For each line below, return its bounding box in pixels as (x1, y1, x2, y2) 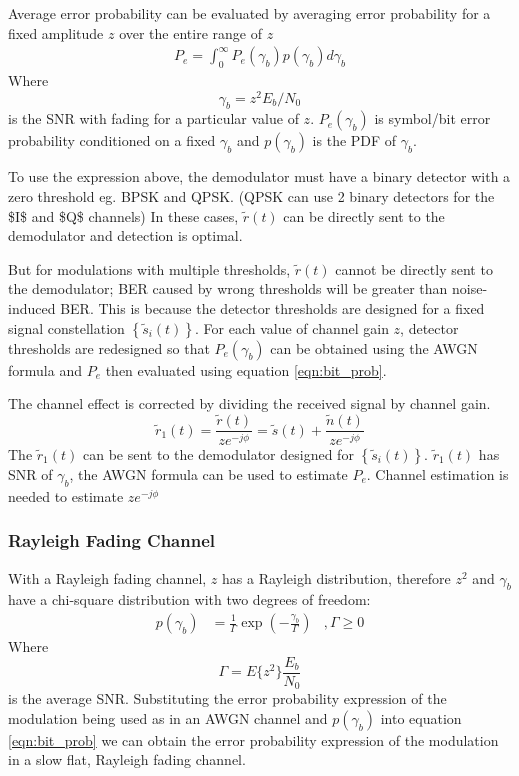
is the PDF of (312, 130, 397, 151)
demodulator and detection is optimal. (8, 225, 243, 246)
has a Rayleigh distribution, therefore (222, 567, 451, 588)
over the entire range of (119, 22, 262, 43)
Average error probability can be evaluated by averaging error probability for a (8, 3, 491, 23)
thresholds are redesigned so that (8, 337, 210, 358)
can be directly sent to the (283, 205, 445, 226)
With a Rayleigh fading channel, (8, 567, 207, 588)
